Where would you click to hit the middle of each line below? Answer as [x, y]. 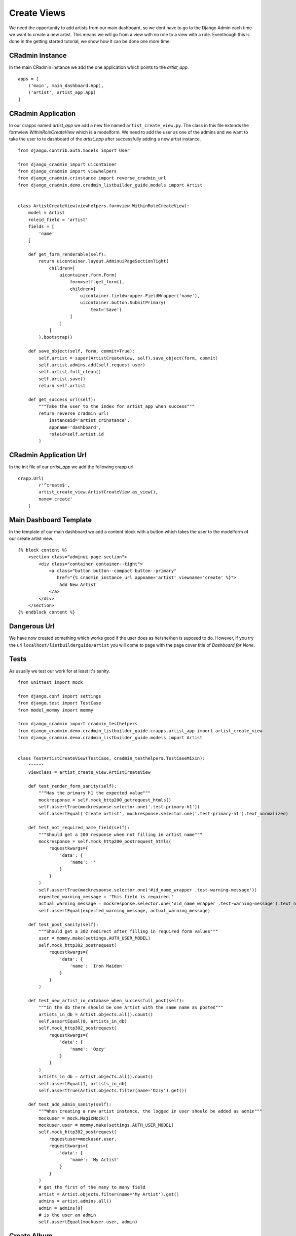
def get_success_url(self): [62, 399]
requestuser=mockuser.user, [83, 1139]
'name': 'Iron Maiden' [97, 966]
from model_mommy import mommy [56, 710]
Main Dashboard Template [51, 520]
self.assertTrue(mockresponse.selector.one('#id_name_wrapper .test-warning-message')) [148, 890]
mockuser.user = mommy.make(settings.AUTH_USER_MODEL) [106, 1125]
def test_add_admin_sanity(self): [70, 1104]
